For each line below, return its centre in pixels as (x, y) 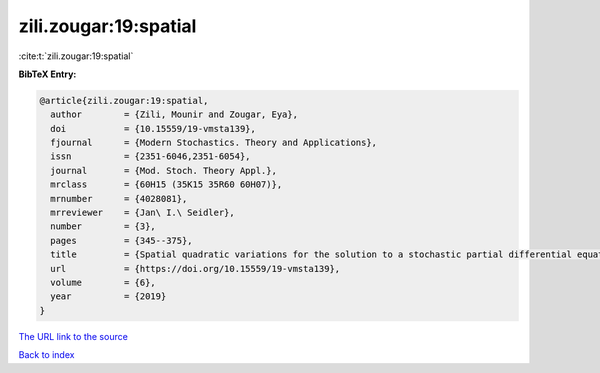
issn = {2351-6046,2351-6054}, (150, 156)
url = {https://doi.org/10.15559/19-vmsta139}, (195, 268)
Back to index (46, 355)
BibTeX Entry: (47, 74)
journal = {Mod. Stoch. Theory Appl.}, (163, 170)
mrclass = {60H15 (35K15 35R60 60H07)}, (166, 184)
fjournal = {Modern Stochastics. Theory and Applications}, (214, 143)
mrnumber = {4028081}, (119, 198)
